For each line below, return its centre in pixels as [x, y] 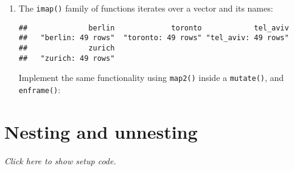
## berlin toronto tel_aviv [154, 28]
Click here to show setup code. [60, 160]
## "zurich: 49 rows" [67, 58]
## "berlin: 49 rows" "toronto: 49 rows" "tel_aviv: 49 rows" [154, 38]
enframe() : [40, 89]
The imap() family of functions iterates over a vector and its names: [146, 8]
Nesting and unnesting [101, 131]
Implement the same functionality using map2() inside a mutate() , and [151, 78]
